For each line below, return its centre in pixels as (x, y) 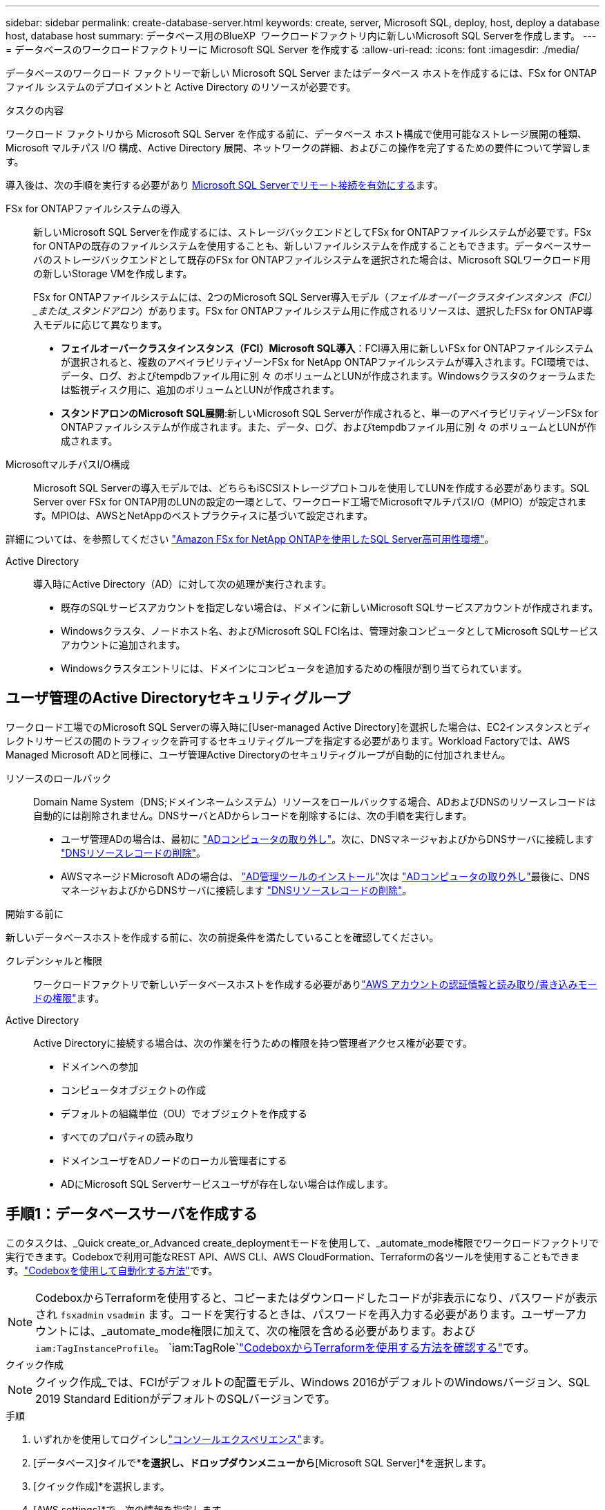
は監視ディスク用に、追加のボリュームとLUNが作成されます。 (200, 390)
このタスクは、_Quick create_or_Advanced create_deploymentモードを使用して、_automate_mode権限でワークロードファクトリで (302, 1242)
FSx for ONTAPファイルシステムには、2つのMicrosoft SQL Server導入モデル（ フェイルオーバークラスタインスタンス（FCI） (315, 297)
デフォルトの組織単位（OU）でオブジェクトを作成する (184, 1113)
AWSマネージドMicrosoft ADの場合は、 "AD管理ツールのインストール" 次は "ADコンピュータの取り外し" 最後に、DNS (326, 876)
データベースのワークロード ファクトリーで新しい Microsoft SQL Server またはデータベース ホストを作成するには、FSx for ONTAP (301, 73)
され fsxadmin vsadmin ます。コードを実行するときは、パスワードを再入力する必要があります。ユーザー (300, 1314)
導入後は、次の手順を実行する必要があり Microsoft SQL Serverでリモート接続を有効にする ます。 (225, 185)
